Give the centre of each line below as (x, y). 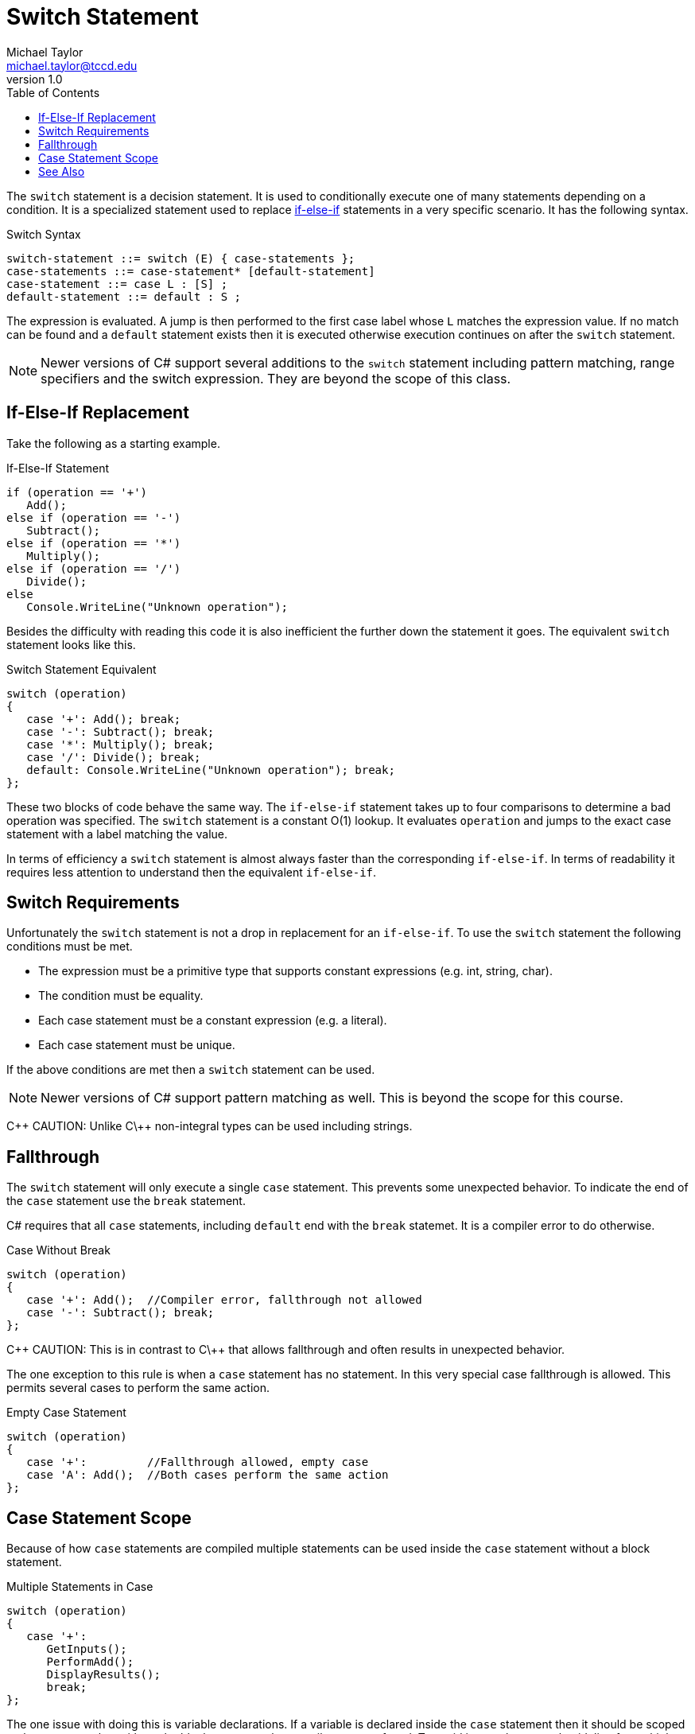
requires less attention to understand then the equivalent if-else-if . (192, 872)
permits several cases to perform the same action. (138, 1388)
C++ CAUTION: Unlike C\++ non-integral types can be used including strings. (210, 1126)
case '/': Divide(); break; (114, 757)
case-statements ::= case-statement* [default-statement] (191, 271)
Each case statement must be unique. (137, 1045)
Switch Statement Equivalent (82, 669)
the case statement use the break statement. (126, 1201)
